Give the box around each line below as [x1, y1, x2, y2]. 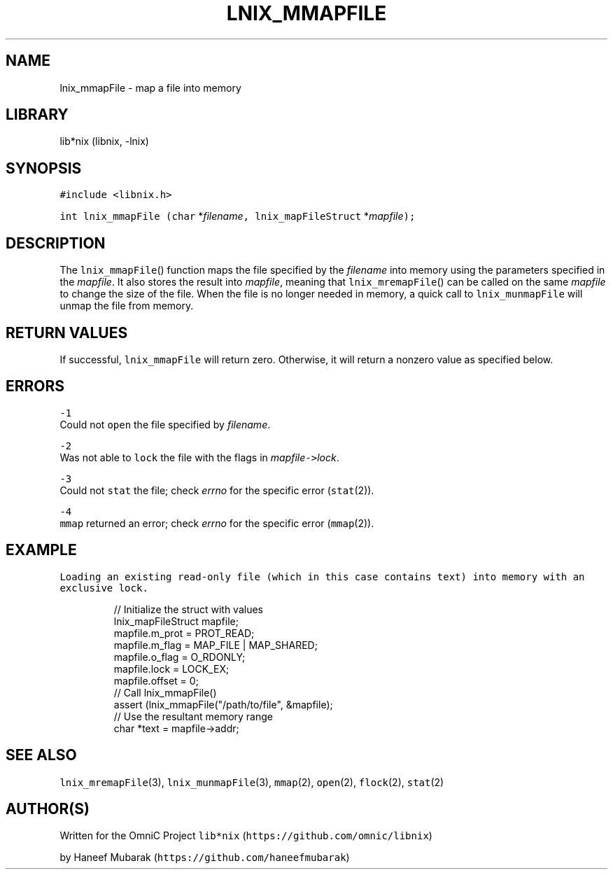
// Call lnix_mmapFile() [113, 686, 217, 699]
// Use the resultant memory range [113, 710, 273, 722]
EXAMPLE [6, 541, 77, 559]
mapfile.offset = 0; [113, 674, 199, 687]
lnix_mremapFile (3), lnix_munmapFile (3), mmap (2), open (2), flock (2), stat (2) [59, 776, 444, 788]
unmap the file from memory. [59, 300, 194, 312]
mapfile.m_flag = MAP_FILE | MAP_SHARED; [113, 638, 318, 651]
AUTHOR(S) [6, 799, 90, 818]
